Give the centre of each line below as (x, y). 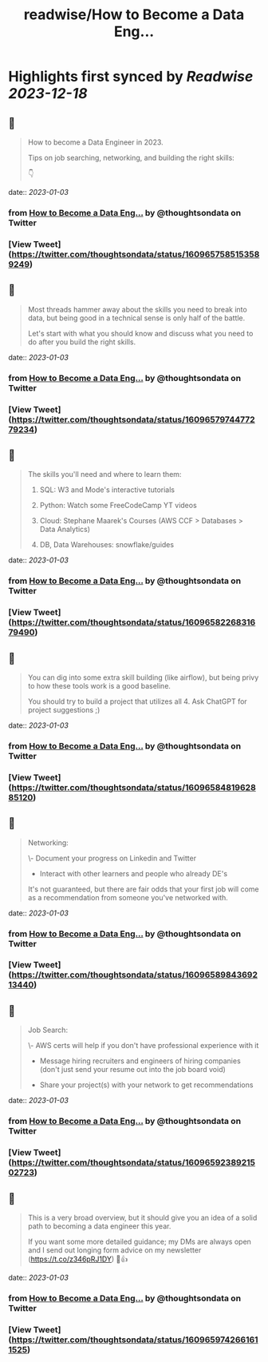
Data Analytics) (65, 530)
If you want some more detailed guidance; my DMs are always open (139, 1241)
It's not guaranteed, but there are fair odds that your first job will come (143, 889)
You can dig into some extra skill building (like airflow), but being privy (143, 677)
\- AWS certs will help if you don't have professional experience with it (143, 1046)
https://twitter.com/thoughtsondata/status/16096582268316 (134, 622)
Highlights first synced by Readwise (131, 77)
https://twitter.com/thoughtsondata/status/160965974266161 (135, 1340)
